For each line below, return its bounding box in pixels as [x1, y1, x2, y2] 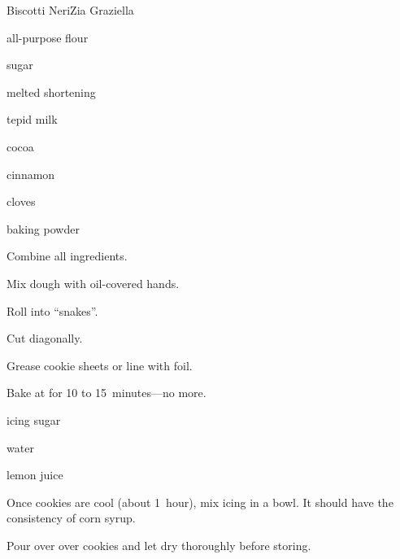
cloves [7, 193, 36, 210]
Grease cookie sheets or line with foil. [7, 356, 193, 373]
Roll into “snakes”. [7, 302, 98, 319]
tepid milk [7, 111, 58, 128]
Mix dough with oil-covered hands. [7, 274, 180, 291]
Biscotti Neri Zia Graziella [7, 2, 134, 18]
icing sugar [7, 411, 61, 428]
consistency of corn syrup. [7, 509, 136, 526]
